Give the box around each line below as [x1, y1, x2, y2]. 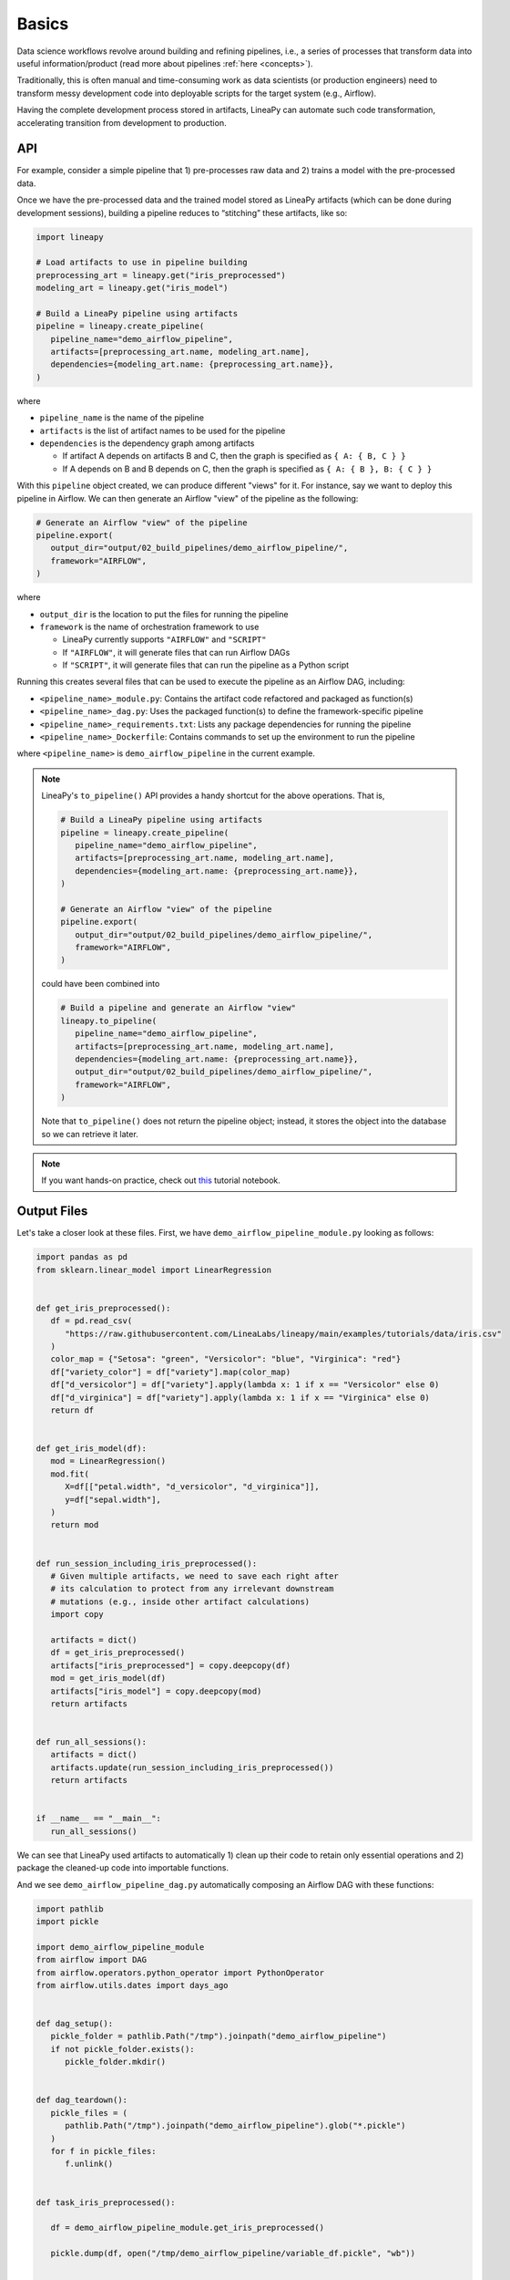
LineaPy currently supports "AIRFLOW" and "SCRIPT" [62, 634, 267, 645]
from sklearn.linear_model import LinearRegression [36, 1264, 272, 1275]
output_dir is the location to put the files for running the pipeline [39, 608, 289, 619]
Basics [16, 14, 69, 34]
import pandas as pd [36, 1252, 127, 1262]
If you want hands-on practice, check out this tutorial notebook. [41, 1175, 281, 1186]
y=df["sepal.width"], [65, 1494, 161, 1505]
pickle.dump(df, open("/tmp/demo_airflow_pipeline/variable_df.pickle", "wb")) [50, 2248, 416, 2259]
